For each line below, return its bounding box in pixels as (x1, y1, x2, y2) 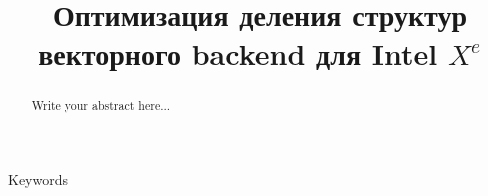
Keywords (8, 169, 69, 190)
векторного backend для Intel (38, 33, 438, 74)
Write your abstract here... (31, 97, 171, 114)
